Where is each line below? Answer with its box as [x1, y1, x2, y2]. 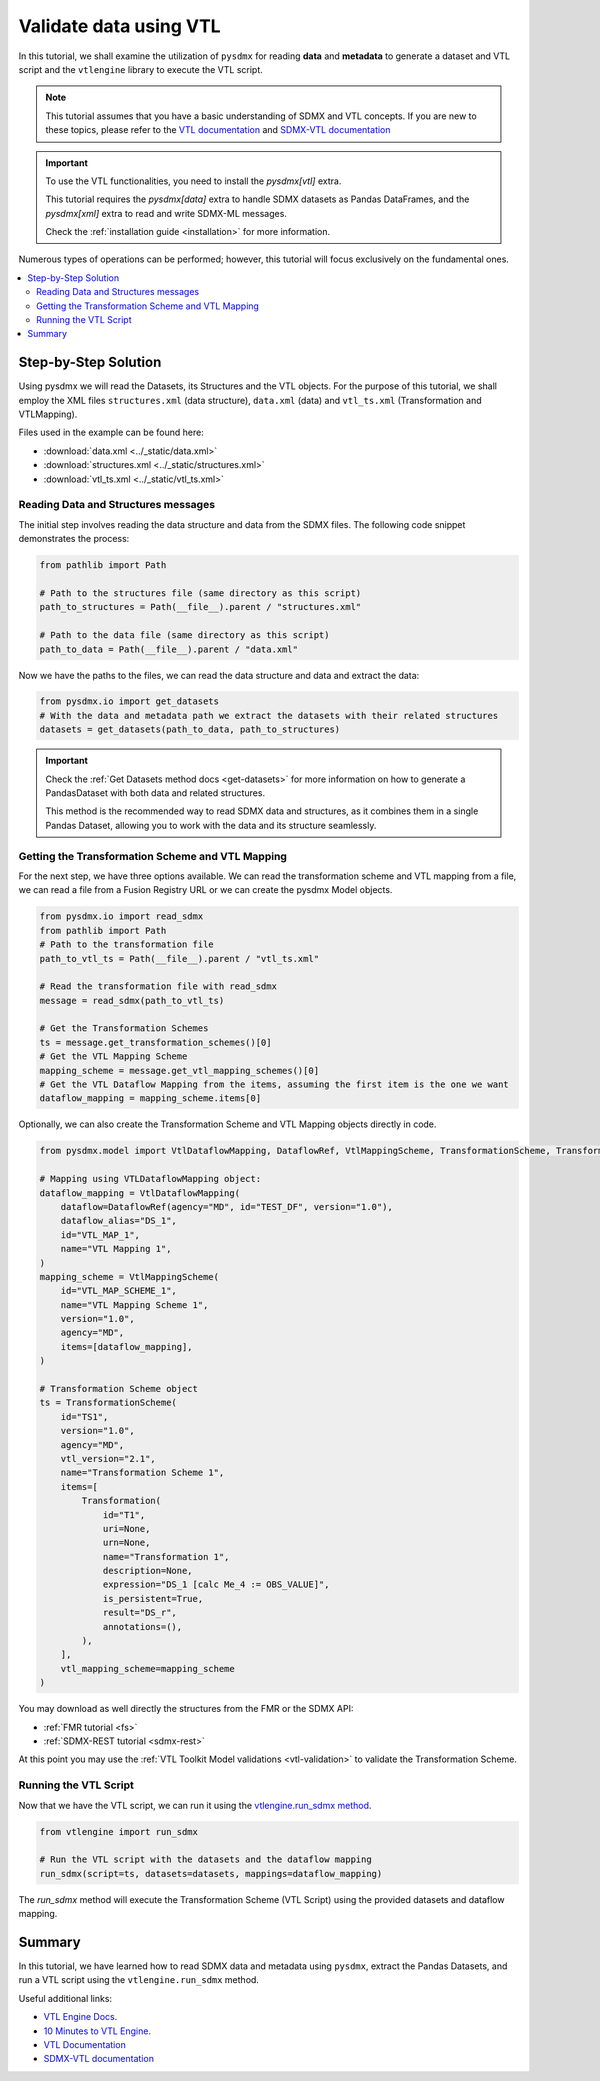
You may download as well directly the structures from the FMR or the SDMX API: [18, 1703, 354, 1715]
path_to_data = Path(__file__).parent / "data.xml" [39, 643, 299, 655]
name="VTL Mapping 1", [60, 1243, 172, 1255]
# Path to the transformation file [39, 939, 214, 950]
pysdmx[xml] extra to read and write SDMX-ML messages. [45, 207, 287, 219]
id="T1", [102, 1509, 146, 1520]
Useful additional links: [18, 1992, 113, 2004]
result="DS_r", [102, 1607, 177, 1619]
